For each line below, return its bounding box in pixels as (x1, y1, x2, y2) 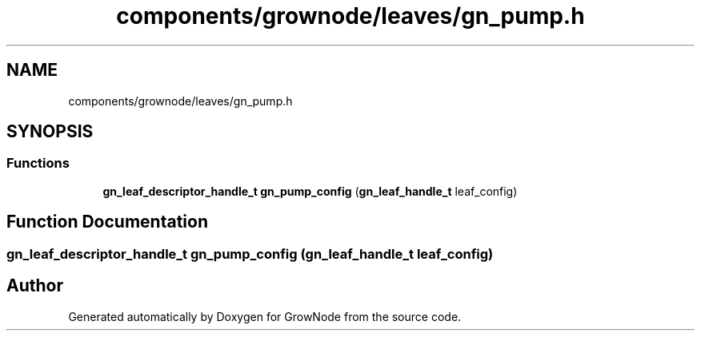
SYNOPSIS (6, 121, 94, 142)
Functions (6, 155, 70, 172)
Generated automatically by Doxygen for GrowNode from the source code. (68, 309, 462, 323)
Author (6, 276, 63, 296)
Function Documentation (6, 212, 208, 232)
